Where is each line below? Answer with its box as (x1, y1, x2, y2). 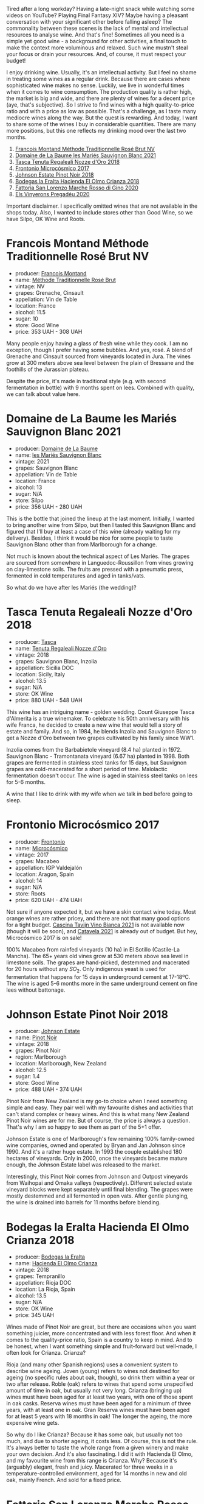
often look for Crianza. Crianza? (6, 1349, 86, 1357)
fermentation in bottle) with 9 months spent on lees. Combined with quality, (6, 384, 195, 391)
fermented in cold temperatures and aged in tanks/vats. (6, 572, 146, 579)
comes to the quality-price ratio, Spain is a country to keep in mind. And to (6, 1336, 192, 1344)
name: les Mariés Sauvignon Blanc (15, 451, 102, 459)
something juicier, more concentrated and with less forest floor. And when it (6, 1330, 196, 1337)
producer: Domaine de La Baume (15, 445, 98, 452)
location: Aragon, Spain (15, 870, 74, 878)
